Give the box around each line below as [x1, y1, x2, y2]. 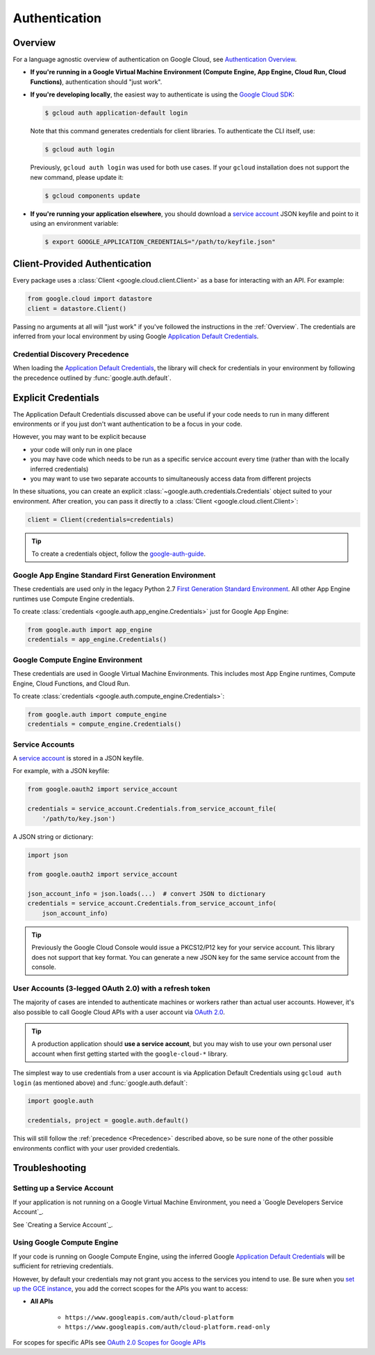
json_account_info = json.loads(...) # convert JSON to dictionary [27, 890, 266, 898]
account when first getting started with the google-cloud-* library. [31, 1049, 228, 1058]
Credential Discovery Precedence [12, 349, 129, 359]
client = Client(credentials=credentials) [27, 515, 174, 524]
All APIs [30, 1297, 53, 1306]
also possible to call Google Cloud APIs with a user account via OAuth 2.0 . [12, 1008, 226, 1016]
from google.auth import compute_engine [27, 710, 167, 718]
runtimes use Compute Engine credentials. [12, 595, 135, 603]
